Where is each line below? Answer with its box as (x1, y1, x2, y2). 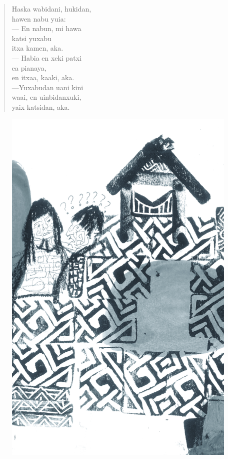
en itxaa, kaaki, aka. (11, 72, 74, 83)
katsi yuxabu (11, 33, 51, 43)
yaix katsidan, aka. (11, 101, 70, 112)
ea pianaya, (11, 62, 46, 73)
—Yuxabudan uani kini (11, 82, 83, 92)
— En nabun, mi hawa (11, 23, 81, 34)
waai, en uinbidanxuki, (11, 92, 81, 102)
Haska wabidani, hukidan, (11, 4, 91, 14)
